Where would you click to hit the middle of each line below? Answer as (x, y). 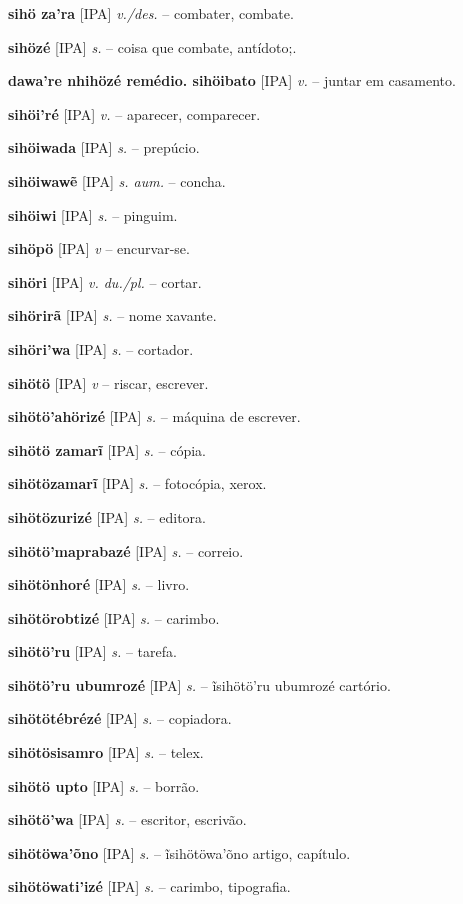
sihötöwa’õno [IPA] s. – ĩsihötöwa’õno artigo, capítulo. (179, 852)
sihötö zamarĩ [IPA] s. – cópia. (107, 449)
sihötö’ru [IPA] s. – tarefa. (92, 651)
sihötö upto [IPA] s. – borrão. (104, 785)
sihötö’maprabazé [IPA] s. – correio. (126, 550)
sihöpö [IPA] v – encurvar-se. (99, 248)
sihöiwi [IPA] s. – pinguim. (93, 214)
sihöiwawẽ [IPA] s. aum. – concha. (117, 180)
